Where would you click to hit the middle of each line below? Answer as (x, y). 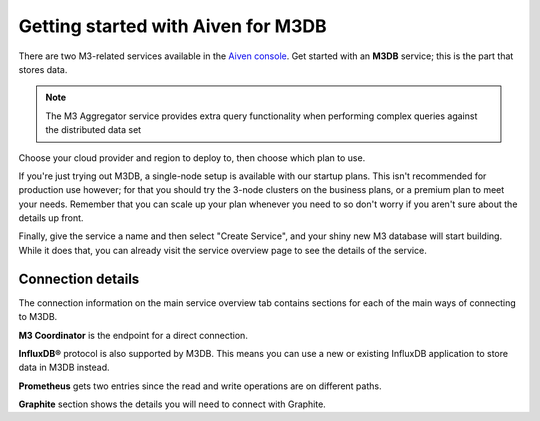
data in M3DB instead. (64, 367)
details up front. (51, 218)
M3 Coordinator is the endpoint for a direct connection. (133, 335)
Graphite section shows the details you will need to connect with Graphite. (172, 404)
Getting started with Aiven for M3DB (172, 26)
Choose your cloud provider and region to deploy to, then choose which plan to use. (192, 157)
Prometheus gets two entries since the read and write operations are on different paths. (200, 386)
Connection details (79, 278)
